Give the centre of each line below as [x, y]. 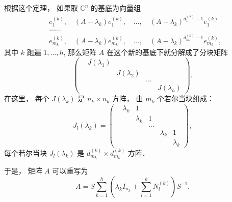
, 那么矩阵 [80, 52]
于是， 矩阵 [23, 171]
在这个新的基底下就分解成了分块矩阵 [167, 52]
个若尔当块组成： [185, 98]
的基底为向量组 [116, 8]
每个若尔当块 [25, 153]
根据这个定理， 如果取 [41, 8]
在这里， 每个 [27, 98]
